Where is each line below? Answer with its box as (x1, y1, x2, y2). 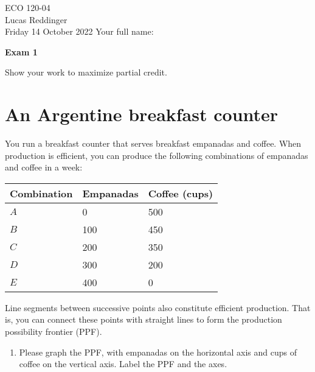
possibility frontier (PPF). (5, 325, 102, 338)
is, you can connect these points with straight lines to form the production (5, 313, 282, 326)
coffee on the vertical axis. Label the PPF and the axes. (19, 357, 227, 370)
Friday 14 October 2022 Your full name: (5, 25, 154, 38)
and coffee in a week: (5, 161, 83, 174)
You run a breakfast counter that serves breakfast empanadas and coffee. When (5, 137, 302, 150)
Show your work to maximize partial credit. (5, 66, 167, 79)
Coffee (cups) (148, 186, 213, 200)
